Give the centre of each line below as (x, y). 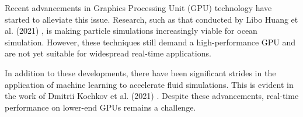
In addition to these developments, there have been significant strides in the (140, 72)
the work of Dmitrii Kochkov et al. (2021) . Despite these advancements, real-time (152, 96)
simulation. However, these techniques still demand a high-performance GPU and (150, 42)
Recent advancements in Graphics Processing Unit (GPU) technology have (138, 8)
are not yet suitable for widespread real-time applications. (108, 53)
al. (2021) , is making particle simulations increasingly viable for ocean (131, 31)
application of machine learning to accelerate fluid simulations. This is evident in (149, 84)
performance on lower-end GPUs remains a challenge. (100, 107)
